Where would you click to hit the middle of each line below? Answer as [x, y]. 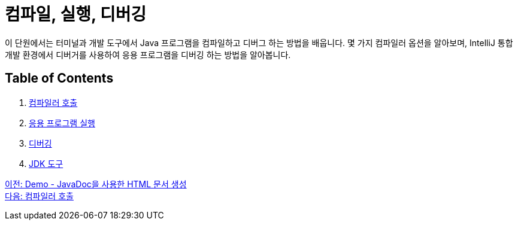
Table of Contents [59, 78]
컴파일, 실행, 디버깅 [76, 14]
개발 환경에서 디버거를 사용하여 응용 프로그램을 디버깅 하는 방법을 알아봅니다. [148, 54]
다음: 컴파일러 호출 [39, 196]
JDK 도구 [46, 163]
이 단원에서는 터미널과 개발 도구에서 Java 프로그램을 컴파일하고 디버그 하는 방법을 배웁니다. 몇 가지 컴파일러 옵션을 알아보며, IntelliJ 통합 [259, 42]
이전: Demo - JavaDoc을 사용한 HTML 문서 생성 [96, 184]
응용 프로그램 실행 [62, 123]
